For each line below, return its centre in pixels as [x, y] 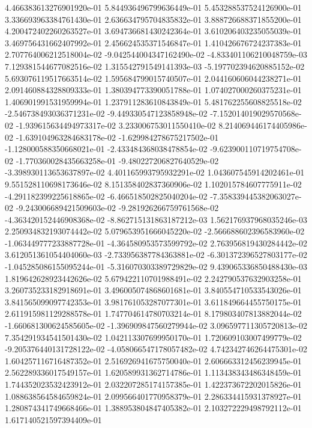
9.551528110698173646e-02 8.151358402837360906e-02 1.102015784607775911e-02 [153, 184]
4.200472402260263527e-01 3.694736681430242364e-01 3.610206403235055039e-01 [153, 31]
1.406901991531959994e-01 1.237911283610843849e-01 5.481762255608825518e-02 [153, 101]
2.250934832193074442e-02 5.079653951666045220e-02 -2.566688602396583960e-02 [155, 231]
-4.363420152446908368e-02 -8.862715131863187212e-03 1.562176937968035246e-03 [156, 219]
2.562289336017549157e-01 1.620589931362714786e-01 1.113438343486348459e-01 [153, 372]
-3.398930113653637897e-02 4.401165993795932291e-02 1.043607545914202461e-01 [155, 172]
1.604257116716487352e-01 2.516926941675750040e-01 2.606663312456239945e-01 [153, 360]
